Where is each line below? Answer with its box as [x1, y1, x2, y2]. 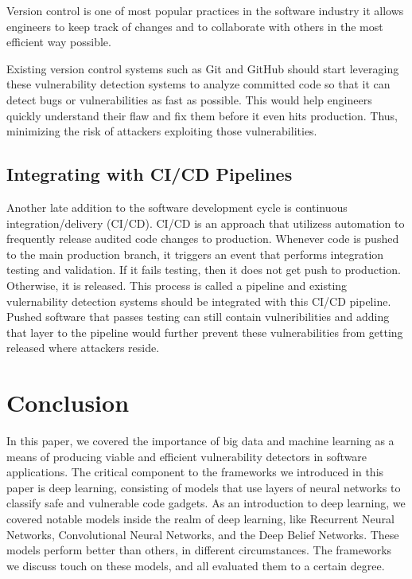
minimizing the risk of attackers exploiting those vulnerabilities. [6, 123, 317, 139]
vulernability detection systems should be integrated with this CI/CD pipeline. [6, 292, 391, 309]
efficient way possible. [6, 33, 111, 50]
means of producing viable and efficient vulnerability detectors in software [6, 448, 367, 464]
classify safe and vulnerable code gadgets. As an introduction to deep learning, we [6, 495, 406, 511]
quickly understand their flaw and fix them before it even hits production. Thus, [6, 107, 398, 123]
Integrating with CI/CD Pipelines [6, 162, 293, 186]
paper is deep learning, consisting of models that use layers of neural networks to [6, 479, 401, 495]
